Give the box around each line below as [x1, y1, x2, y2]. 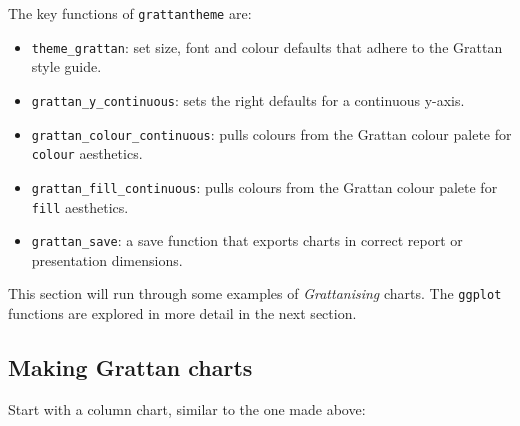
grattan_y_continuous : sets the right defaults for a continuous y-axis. [31, 89, 465, 110]
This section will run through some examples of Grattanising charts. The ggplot [8, 283, 502, 304]
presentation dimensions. [31, 249, 183, 270]
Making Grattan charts [8, 352, 253, 383]
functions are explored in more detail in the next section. [8, 303, 357, 324]
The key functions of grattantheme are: [8, 3, 252, 23]
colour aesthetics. [31, 143, 143, 164]
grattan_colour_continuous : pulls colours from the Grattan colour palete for [31, 123, 512, 144]
